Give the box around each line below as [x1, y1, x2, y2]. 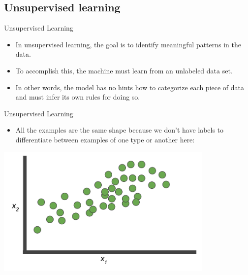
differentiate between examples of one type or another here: [15, 134, 195, 144]
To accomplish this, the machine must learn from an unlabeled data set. [15, 65, 233, 75]
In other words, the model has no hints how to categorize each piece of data [15, 82, 245, 92]
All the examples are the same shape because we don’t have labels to [15, 125, 224, 135]
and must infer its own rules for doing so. [15, 92, 140, 102]
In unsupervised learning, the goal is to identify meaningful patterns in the [15, 39, 242, 49]
